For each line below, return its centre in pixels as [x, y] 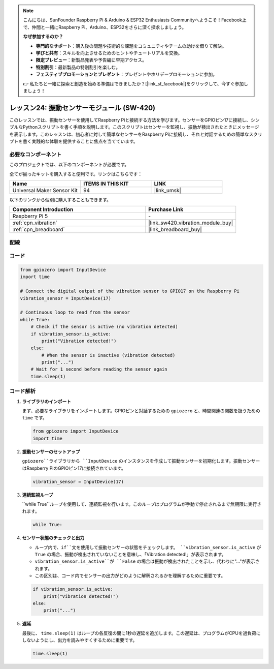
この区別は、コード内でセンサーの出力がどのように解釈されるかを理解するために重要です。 [130, 576]
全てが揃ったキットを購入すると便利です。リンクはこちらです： [76, 174]
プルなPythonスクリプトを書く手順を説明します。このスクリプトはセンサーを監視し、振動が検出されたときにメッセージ [134, 127]
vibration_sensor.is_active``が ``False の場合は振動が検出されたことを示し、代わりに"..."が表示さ [147, 561]
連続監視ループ [38, 495]
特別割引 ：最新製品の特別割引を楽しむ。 [78, 67]
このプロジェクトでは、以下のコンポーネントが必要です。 [69, 165]
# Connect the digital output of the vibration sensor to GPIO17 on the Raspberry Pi [130, 291]
